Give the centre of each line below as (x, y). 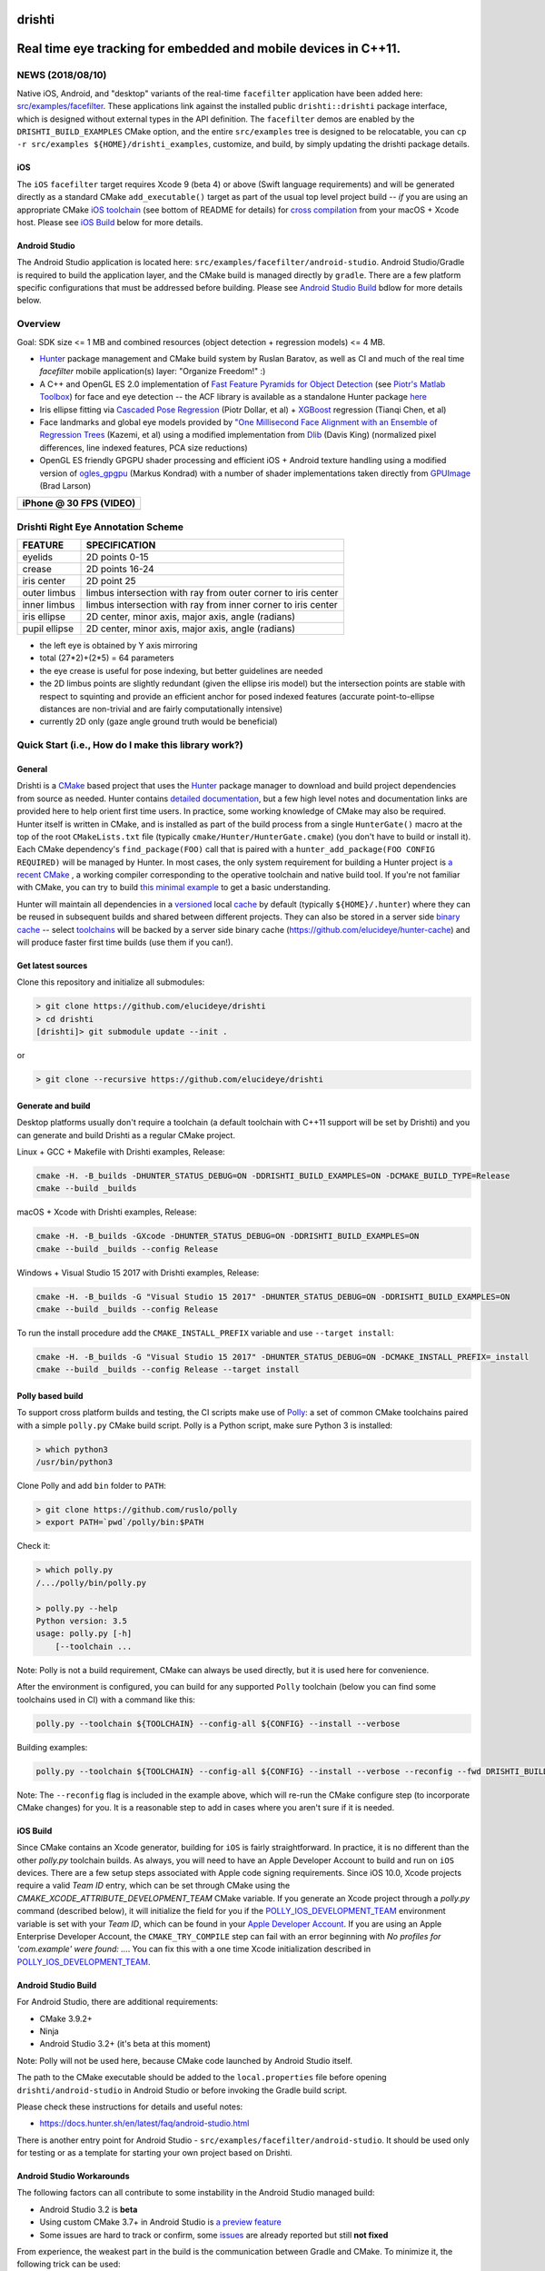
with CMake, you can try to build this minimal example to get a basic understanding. (173, 888)
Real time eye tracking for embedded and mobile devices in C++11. (209, 49)
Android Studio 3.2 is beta (89, 2209)
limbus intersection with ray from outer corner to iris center (212, 593)
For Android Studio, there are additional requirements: (117, 2002)
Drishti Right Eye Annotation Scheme (100, 527)
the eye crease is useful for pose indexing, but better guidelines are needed (181, 670)
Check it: (34, 1546)
